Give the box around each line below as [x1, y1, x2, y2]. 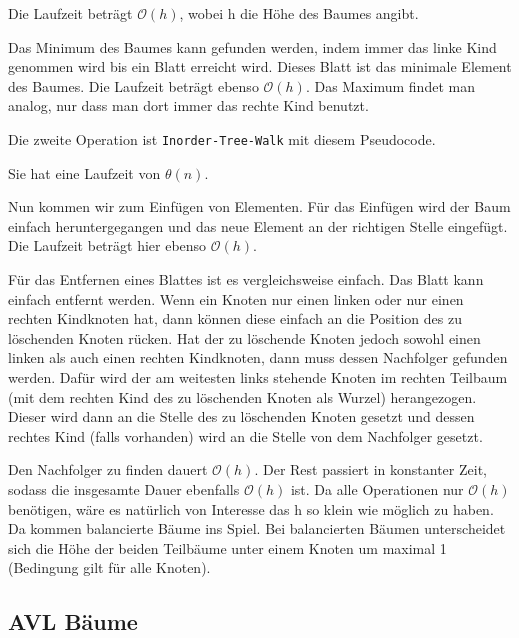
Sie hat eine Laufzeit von [8, 162, 161, 183]
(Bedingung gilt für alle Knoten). [8, 557, 211, 578]
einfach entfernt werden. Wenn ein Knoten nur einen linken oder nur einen [8, 288, 464, 309]
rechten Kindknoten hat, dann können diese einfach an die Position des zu [8, 308, 462, 329]
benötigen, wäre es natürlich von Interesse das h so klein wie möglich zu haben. [8, 498, 494, 519]
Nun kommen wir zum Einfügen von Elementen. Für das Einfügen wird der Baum [8, 196, 511, 217]
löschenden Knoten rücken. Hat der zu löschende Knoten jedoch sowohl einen [8, 327, 481, 348]
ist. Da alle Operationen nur [290, 478, 464, 499]
